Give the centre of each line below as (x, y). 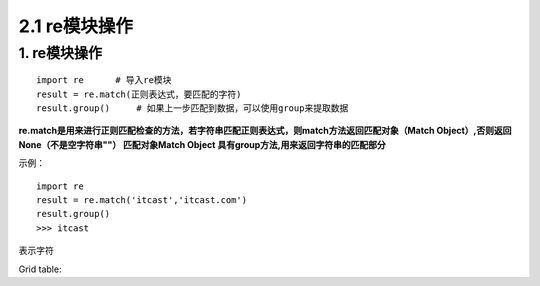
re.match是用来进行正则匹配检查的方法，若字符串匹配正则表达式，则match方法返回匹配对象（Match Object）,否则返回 (265, 131)
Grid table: (40, 269)
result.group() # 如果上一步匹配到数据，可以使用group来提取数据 (192, 108)
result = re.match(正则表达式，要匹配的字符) (139, 94)
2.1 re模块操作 (76, 26)
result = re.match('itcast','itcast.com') (142, 199)
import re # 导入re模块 (104, 80)
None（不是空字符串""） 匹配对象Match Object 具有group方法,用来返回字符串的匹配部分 (202, 144)
